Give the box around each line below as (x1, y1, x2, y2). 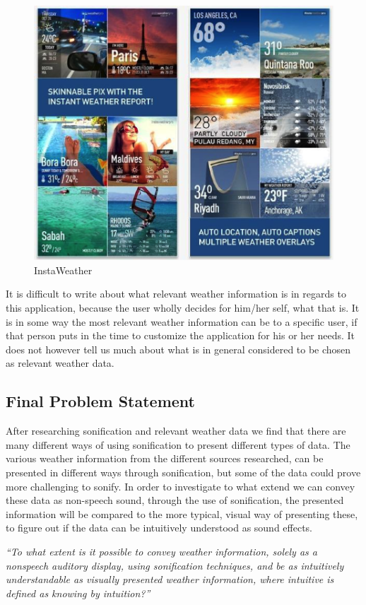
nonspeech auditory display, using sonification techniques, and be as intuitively (6, 558, 344, 572)
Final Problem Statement (6, 390, 196, 412)
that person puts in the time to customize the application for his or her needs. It (6, 328, 355, 343)
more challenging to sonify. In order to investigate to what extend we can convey (6, 478, 355, 493)
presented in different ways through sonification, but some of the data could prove (6, 465, 361, 480)
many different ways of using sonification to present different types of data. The (6, 437, 350, 452)
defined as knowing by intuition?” (6, 585, 150, 600)
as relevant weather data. (6, 356, 114, 370)
